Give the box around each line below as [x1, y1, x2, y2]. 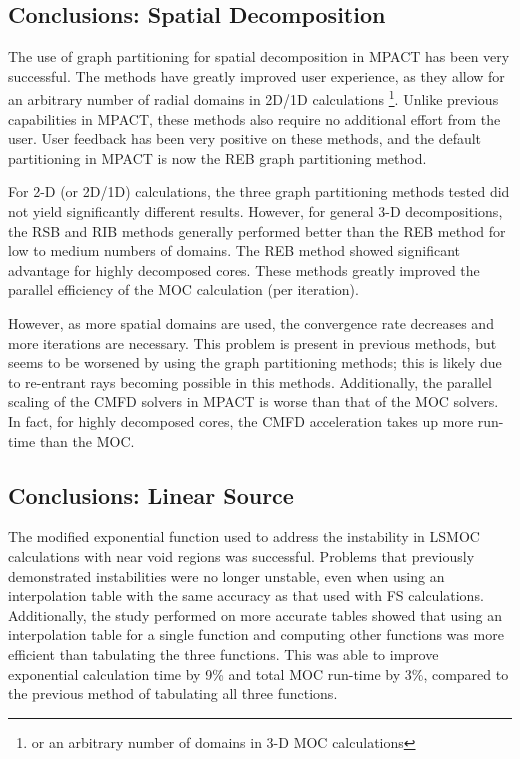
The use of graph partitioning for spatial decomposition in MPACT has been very [8, 46, 510, 67]
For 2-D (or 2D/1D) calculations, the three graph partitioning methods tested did [8, 181, 510, 202]
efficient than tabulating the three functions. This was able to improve [8, 643, 439, 664]
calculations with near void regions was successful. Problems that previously [8, 545, 475, 566]
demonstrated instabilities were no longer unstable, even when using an [8, 565, 445, 586]
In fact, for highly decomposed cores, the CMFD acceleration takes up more [8, 410, 474, 431]
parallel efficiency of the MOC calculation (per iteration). [8, 279, 359, 300]
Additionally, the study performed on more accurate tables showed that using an [8, 604, 502, 625]
